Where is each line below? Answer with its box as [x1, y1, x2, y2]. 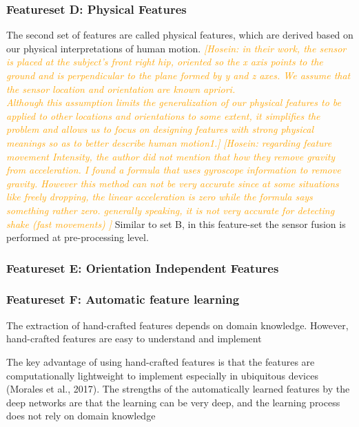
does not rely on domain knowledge [6, 408, 156, 423]
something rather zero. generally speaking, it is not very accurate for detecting [6, 202, 335, 217]
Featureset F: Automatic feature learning [6, 291, 240, 308]
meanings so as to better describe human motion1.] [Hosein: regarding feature [6, 135, 332, 149]
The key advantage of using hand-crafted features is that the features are [6, 354, 315, 368]
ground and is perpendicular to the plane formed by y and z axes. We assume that [6, 68, 351, 82]
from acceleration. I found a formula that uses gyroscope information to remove [6, 163, 341, 177]
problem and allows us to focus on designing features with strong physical [6, 122, 314, 136]
